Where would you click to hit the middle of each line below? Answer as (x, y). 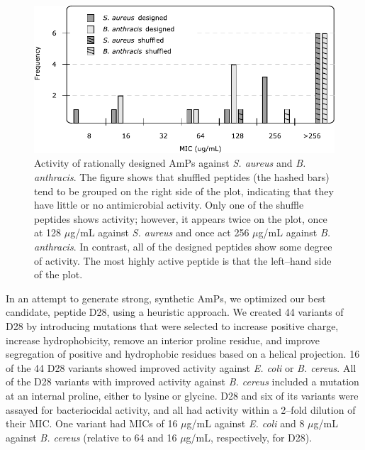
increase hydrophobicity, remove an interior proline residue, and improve (163, 340)
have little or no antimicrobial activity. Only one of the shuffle (169, 205)
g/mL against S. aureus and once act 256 (160, 232)
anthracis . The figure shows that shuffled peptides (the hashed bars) (182, 177)
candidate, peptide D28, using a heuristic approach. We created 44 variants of (175, 312)
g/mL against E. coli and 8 (246, 423)
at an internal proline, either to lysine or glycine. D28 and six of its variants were (182, 395)
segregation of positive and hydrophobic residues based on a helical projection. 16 (183, 354)
